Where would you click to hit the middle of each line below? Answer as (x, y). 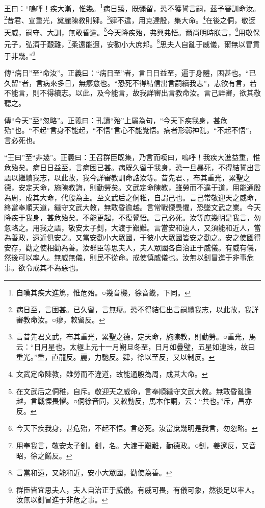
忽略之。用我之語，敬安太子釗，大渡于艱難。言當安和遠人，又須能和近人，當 (132, 227)
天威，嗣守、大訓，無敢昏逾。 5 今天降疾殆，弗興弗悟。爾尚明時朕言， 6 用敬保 (132, 31)
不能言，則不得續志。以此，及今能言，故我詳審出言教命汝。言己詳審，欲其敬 (132, 93)
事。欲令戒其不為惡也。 (43, 267)
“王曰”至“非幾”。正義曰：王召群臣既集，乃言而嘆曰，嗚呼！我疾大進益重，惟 (132, 157)
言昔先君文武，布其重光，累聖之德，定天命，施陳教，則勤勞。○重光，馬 (136, 337)
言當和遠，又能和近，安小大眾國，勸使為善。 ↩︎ (94, 472)
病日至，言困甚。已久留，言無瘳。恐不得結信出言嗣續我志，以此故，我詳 (137, 309)
